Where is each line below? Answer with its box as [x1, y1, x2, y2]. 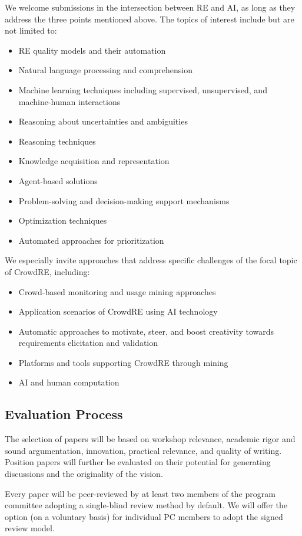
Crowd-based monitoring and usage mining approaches [18, 285, 216, 298]
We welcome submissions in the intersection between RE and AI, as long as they [5, 1, 296, 13]
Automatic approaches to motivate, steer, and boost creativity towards [18, 325, 274, 337]
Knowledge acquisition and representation [18, 155, 170, 167]
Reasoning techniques [18, 135, 96, 147]
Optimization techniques [18, 214, 107, 227]
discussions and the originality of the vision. [5, 468, 163, 480]
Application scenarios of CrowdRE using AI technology [18, 305, 218, 318]
